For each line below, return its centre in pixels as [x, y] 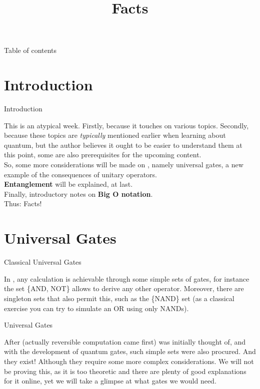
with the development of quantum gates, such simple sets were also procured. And [130, 351]
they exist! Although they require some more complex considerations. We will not [129, 361]
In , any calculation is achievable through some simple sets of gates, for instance [127, 278]
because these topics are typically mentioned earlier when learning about [115, 135]
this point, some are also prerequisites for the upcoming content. [103, 155]
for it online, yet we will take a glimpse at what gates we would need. [110, 381]
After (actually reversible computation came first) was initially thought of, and [125, 341]
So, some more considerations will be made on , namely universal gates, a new [124, 165]
